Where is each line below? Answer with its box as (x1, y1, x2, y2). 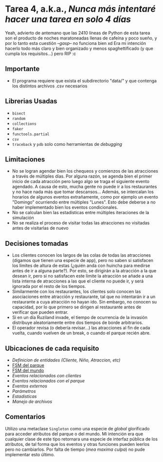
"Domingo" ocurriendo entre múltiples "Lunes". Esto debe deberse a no (12, 199, 156, 205)
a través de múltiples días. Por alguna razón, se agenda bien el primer (12, 173, 152, 179)
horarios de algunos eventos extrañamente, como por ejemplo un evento (12, 194, 158, 200)
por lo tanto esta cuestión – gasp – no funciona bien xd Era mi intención (5, 40, 146, 46)
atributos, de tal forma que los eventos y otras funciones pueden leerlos (5, 441, 150, 447)
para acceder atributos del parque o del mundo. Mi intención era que (5, 431, 144, 437)
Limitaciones (5, 155, 45, 163)
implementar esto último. (5, 451, 55, 457)
